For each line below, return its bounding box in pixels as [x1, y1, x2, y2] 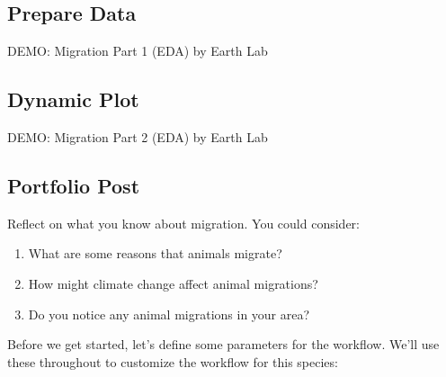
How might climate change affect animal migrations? [28, 274, 318, 292]
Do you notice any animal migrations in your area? [28, 304, 310, 323]
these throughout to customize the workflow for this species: [7, 352, 338, 371]
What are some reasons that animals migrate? [28, 244, 282, 263]
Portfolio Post [7, 171, 140, 199]
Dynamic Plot [7, 85, 139, 113]
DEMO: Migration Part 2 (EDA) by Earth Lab [7, 128, 268, 146]
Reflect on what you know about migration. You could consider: [7, 213, 360, 232]
